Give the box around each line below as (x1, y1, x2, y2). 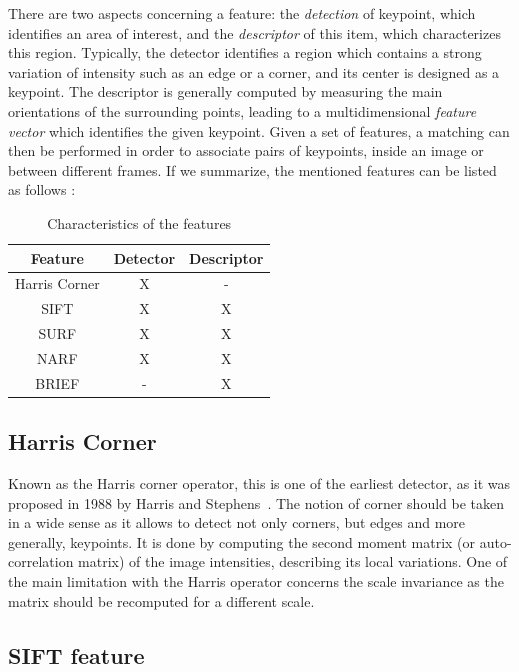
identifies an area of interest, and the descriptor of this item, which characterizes (8, 22, 501, 43)
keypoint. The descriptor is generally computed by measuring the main (8, 81, 443, 102)
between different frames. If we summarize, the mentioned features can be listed (8, 159, 497, 180)
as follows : (8, 179, 76, 200)
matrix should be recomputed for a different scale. (8, 590, 315, 611)
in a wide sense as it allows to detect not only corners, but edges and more (8, 512, 466, 533)
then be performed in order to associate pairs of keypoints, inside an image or (8, 140, 484, 161)
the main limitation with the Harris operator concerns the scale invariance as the (8, 571, 504, 592)
